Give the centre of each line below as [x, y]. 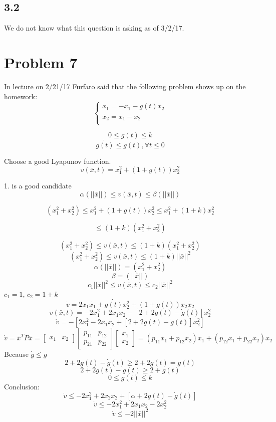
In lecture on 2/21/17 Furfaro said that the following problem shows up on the [125, 86]
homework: [21, 96]
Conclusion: [22, 387]
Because [16, 354]
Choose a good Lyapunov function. [58, 161]
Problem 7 [41, 62]
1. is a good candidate [38, 186]
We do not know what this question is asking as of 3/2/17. [94, 28]
